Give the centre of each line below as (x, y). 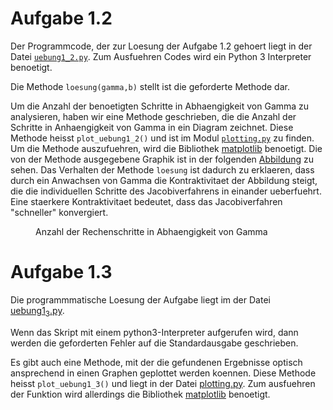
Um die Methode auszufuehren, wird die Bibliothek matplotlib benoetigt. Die (166, 148)
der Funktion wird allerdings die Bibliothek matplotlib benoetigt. (140, 394)
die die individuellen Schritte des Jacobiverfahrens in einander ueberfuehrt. (166, 191)
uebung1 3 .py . (37, 311)
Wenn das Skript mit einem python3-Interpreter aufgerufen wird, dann (154, 332)
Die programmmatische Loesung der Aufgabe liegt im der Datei (140, 299)
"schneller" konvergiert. (59, 212)
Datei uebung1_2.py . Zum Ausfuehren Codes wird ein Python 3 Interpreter (161, 56)
